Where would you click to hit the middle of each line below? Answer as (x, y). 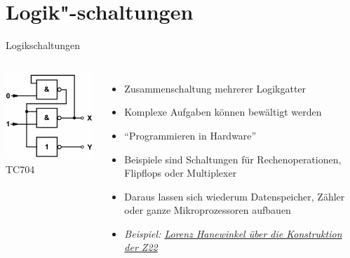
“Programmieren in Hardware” (190, 135)
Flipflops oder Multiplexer (181, 173)
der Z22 (141, 247)
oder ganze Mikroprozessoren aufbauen (208, 210)
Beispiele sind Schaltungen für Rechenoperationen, (233, 159)
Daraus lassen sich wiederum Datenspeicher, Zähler (235, 196)
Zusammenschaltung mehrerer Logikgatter (215, 88)
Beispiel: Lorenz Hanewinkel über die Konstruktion (233, 233)
